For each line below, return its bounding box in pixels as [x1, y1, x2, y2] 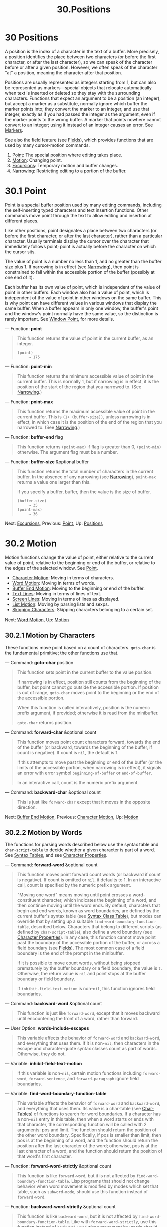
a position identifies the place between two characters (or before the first [5, 54, 156, 60]
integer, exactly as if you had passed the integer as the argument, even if [5, 111, 155, 117]
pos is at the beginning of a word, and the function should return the [17, 1137, 158, 1144]
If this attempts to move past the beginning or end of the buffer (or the [17, 759, 162, 765]
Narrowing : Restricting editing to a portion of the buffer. [12, 168, 127, 174]
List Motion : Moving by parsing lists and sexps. [12, 601, 109, 607]
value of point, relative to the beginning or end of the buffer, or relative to [5, 559, 155, 566]
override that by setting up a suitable [17, 918, 93, 924]
